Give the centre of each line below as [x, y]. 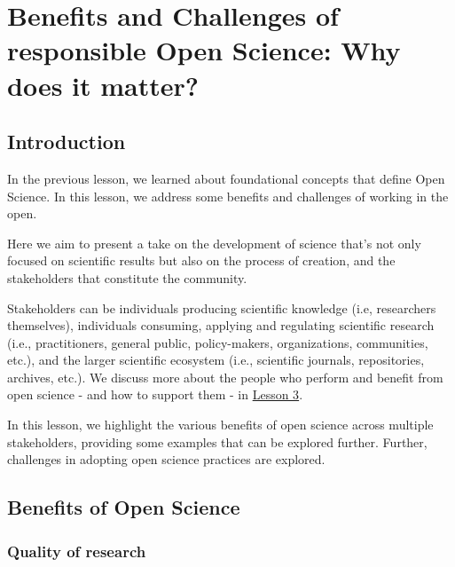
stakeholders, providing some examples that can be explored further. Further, [217, 441]
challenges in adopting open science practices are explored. [166, 459]
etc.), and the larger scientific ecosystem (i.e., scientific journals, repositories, [216, 360]
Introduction [67, 142]
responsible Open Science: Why [204, 50]
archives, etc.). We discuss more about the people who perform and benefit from [225, 377]
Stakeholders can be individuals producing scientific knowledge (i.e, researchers [222, 307]
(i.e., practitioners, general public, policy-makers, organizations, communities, [218, 342]
